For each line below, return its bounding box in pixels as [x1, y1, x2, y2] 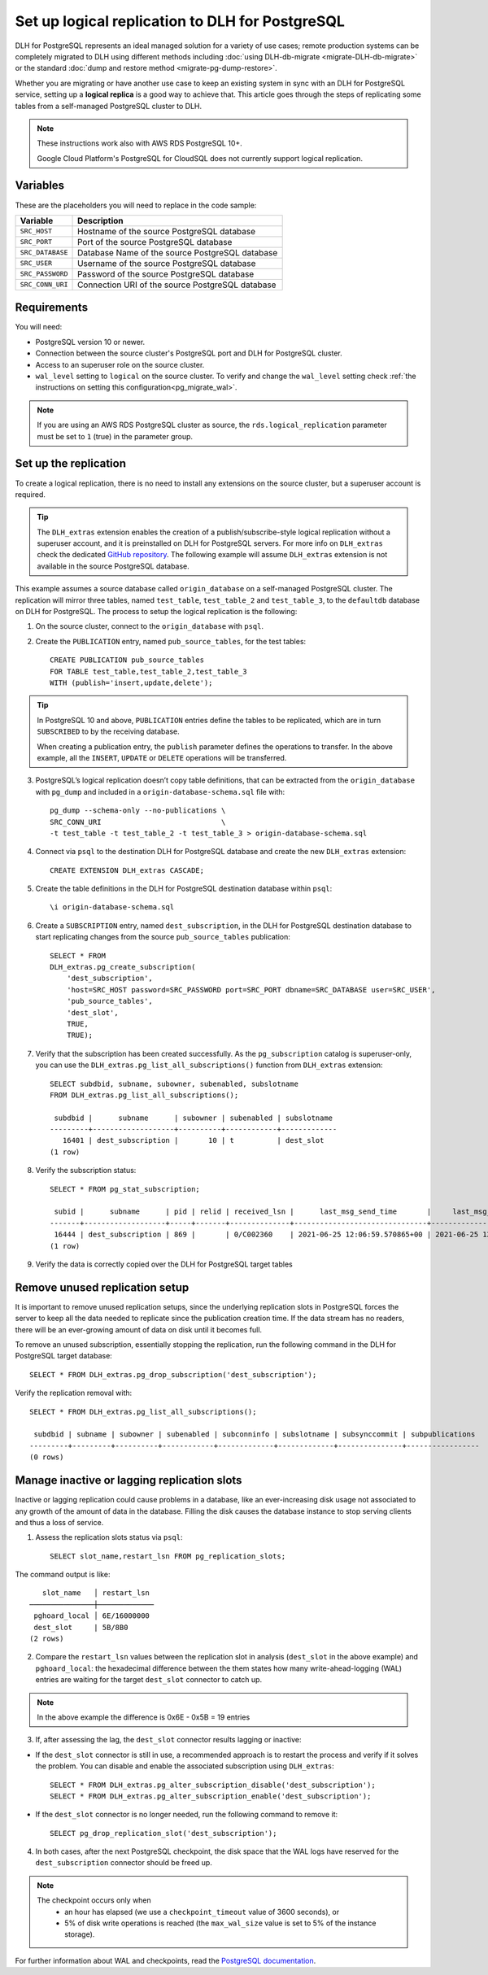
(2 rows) [29, 1634, 64, 1643]
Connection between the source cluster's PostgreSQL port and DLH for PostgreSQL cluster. [35, 348, 343, 358]
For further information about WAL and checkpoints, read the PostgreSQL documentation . [15, 1955, 316, 1965]
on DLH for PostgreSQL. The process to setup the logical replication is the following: [15, 607, 298, 617]
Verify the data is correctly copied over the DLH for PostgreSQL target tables [35, 1259, 293, 1269]
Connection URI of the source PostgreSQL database [77, 279, 277, 290]
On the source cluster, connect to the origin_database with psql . [35, 621, 264, 631]
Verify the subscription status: [35, 1166, 137, 1175]
